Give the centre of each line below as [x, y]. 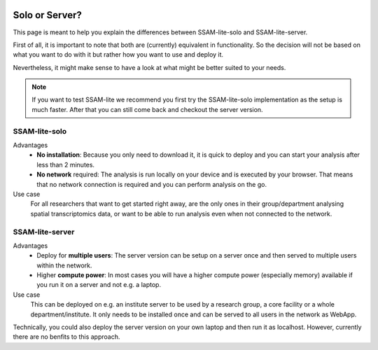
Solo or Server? [47, 15]
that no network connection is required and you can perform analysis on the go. [152, 184]
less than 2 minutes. [65, 164]
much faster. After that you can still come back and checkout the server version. [147, 109]
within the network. [64, 265]
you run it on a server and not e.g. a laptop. [99, 285]
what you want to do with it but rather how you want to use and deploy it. [118, 55]
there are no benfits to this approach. [66, 337]
